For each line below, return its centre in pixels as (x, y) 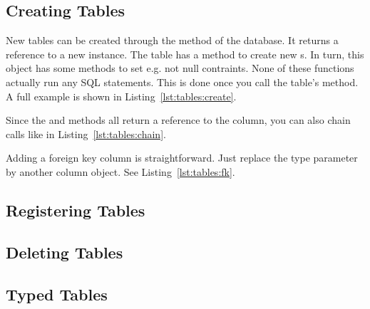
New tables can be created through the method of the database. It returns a (172, 40)
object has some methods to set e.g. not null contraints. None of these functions (180, 68)
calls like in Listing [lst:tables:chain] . (86, 133)
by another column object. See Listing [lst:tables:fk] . (120, 171)
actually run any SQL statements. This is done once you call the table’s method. (182, 82)
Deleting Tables (65, 252)
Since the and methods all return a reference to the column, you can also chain (178, 120)
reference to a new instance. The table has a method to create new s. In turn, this (185, 54)
